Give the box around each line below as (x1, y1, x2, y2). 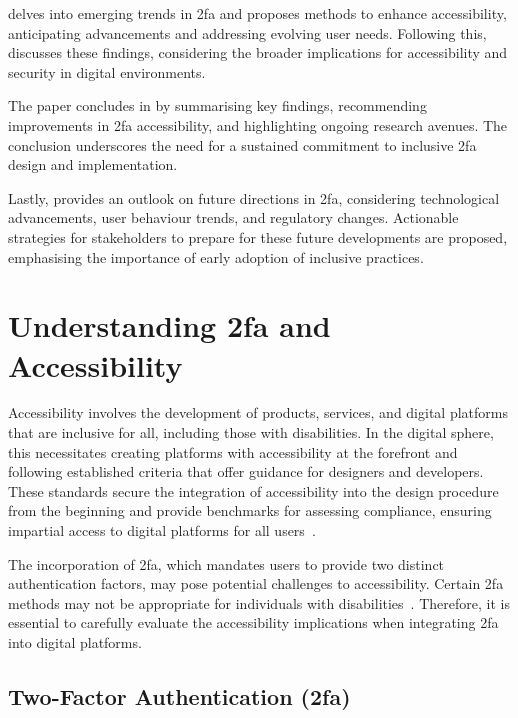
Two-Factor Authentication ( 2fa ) (8, 680, 351, 711)
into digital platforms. (8, 631, 142, 652)
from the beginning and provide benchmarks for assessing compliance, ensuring (8, 500, 492, 521)
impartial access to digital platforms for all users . (8, 520, 316, 540)
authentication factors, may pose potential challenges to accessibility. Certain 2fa (8, 573, 504, 594)
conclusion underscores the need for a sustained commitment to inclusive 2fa (8, 134, 477, 155)
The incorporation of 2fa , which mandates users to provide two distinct (8, 553, 445, 574)
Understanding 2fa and (8, 305, 331, 346)
